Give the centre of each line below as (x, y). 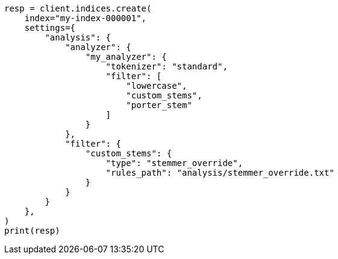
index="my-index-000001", (86, 18)
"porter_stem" (159, 105)
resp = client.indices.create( (78, 8)
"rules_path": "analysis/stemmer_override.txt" (220, 173)
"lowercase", (157, 86)
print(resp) (32, 231)
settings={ (50, 28)
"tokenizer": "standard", (167, 66)
